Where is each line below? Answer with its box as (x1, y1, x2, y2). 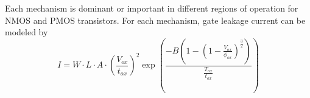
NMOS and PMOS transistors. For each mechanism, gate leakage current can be (5, 13, 306, 26)
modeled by (5, 26, 48, 38)
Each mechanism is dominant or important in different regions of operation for (5, 2, 298, 14)
